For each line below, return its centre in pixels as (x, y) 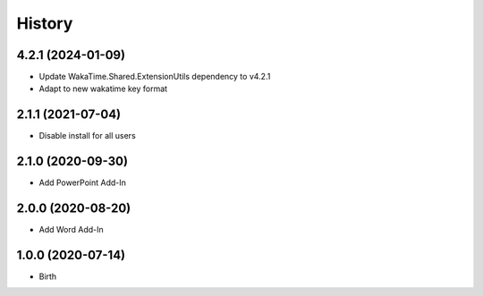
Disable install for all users (87, 136)
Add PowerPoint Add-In (83, 182)
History (45, 23)
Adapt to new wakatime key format (103, 89)
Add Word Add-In (72, 230)
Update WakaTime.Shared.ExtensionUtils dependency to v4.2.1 (155, 77)
